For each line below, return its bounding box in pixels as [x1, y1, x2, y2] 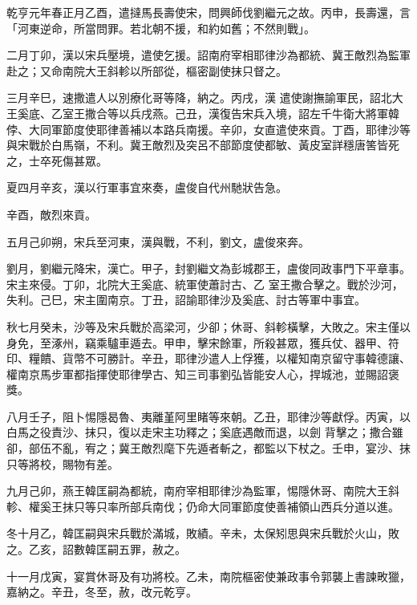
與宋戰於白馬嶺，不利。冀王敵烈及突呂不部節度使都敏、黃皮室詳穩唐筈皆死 [6, 136, 399, 153]
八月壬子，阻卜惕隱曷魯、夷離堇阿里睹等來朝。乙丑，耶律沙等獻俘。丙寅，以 [6, 408, 411, 424]
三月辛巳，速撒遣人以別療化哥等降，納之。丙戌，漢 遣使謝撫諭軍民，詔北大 [6, 89, 403, 106]
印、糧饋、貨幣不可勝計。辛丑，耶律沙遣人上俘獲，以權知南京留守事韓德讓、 [6, 350, 411, 367]
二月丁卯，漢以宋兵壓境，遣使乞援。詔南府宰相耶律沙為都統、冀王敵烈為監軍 [6, 47, 411, 63]
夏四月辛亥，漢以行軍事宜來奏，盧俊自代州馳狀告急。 [6, 179, 287, 196]
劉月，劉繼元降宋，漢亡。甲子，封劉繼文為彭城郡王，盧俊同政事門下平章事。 [6, 260, 411, 277]
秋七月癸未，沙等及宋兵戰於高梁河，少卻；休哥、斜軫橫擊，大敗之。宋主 [6, 318, 388, 335]
